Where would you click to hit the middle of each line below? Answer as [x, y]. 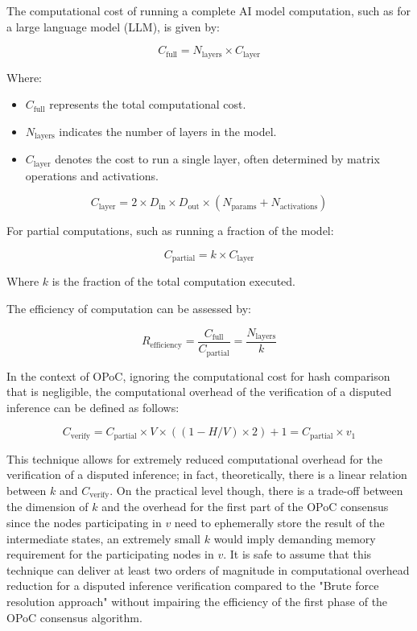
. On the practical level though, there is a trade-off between [256, 490]
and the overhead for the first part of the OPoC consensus [245, 507]
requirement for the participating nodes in [110, 554]
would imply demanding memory [295, 538]
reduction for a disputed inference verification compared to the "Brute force [193, 586]
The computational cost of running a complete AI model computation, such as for [208, 10]
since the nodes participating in [84, 522]
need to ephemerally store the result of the [279, 522]
